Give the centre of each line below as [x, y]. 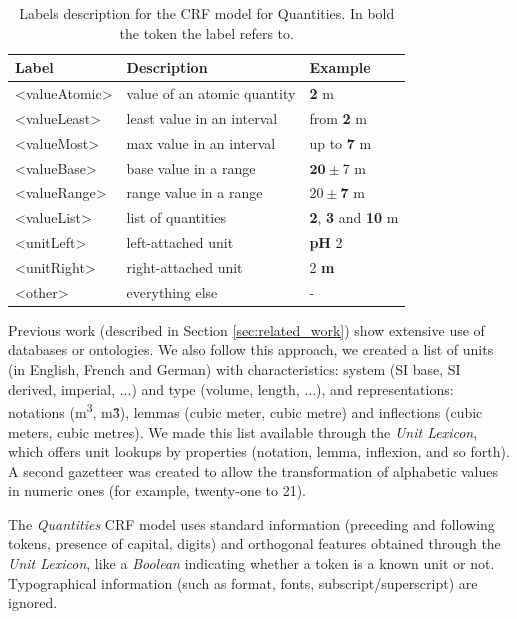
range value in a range [194, 192]
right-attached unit [184, 266]
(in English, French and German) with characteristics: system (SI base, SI [234, 369]
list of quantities [176, 217]
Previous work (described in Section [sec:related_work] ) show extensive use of [246, 329]
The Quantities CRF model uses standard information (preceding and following [251, 523]
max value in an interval [201, 142]
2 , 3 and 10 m [354, 217]
